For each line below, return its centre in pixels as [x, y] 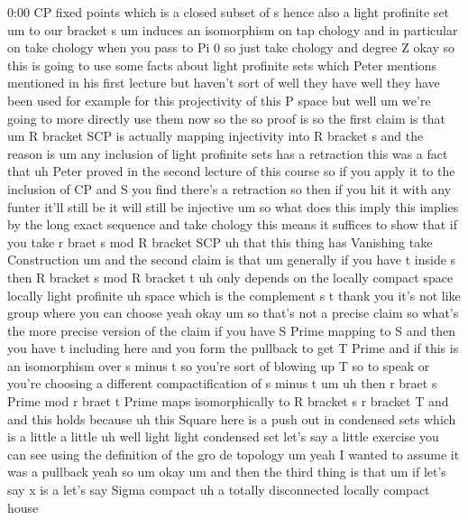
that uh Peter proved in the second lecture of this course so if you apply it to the [231, 171]
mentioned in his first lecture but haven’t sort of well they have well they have [224, 83]
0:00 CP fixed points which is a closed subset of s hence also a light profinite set [229, 12]
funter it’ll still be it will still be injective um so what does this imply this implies [233, 206]
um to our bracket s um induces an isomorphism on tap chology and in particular [233, 29]
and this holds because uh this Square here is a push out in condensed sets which [232, 418]
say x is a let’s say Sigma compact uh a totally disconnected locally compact [219, 490]
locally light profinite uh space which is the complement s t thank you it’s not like [234, 295]
